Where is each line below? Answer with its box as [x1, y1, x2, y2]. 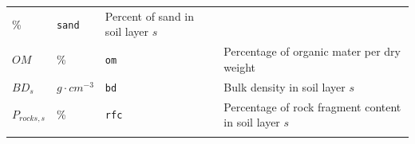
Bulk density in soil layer [223, 78, 346, 95]
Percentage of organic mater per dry [223, 43, 401, 60]
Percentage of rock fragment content [223, 98, 401, 115]
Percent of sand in [105, 7, 195, 24]
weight [223, 58, 256, 75]
